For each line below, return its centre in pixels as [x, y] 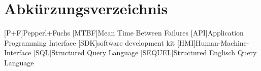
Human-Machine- [222, 42]
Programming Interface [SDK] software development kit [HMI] [100, 42]
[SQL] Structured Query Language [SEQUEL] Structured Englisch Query [145, 52]
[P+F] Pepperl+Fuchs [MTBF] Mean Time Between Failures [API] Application [124, 33]
